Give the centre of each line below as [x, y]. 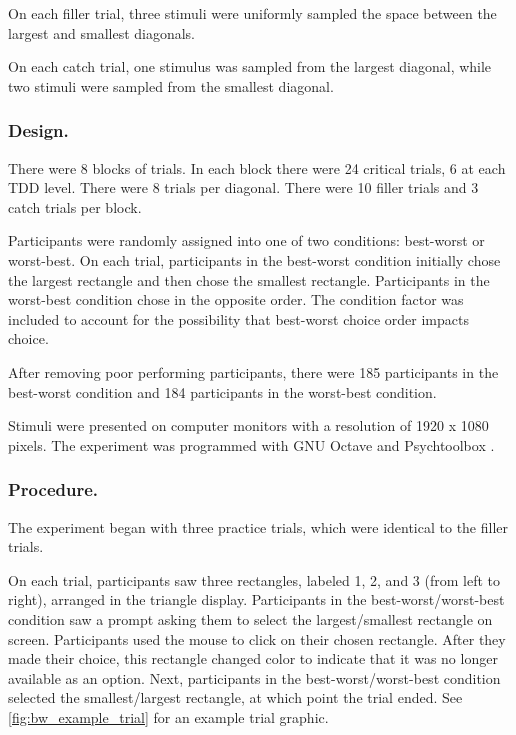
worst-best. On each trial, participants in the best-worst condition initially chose [254, 259]
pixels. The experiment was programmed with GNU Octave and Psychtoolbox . [251, 444]
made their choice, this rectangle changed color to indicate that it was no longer [253, 658]
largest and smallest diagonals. [102, 32]
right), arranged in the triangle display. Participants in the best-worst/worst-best [256, 599]
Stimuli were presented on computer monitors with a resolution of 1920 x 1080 [248, 425]
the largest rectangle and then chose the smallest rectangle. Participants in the [249, 279]
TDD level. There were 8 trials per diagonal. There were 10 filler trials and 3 [243, 187]
